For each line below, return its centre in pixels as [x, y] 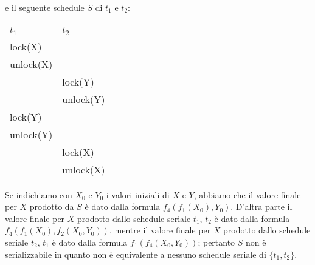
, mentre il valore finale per [160, 230]
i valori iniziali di [138, 194]
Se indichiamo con [39, 194]
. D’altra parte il [261, 206]
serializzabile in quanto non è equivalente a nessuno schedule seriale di [136, 254]
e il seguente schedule [45, 7]
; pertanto [216, 242]
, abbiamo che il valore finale [247, 194]
